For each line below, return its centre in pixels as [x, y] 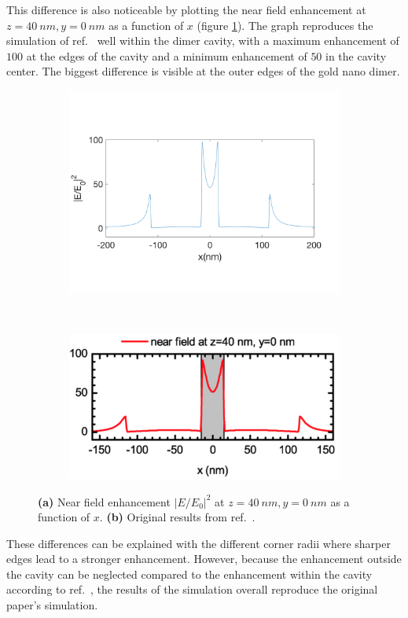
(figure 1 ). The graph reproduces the [285, 25]
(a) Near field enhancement [104, 501]
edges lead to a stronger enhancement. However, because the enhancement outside [204, 559]
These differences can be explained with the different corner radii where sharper [198, 543]
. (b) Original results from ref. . [177, 517]
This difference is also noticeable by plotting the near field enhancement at [186, 9]
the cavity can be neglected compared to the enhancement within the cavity [189, 574]
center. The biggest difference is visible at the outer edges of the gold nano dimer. [203, 71]
